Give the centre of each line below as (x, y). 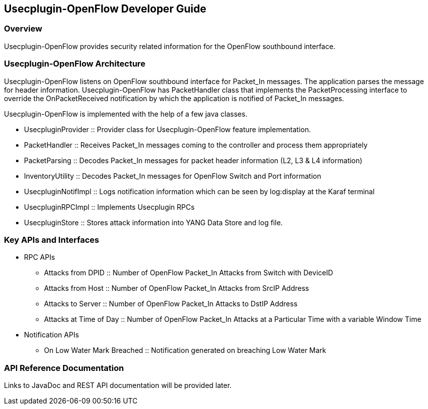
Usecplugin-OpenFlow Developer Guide (105, 9)
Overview (23, 29)
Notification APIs (51, 335)
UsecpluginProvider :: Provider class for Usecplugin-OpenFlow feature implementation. (167, 129)
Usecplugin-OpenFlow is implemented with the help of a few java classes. (126, 114)
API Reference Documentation (64, 368)
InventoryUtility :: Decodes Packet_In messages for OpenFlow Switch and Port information (173, 176)
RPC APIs (39, 257)
